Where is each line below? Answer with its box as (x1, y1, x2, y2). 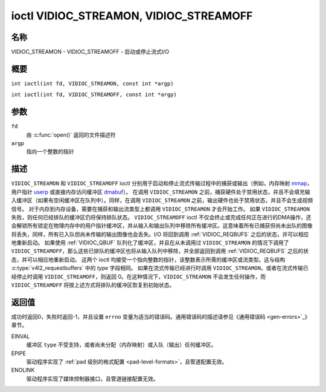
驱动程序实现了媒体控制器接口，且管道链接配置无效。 (26, 375, 159, 382)
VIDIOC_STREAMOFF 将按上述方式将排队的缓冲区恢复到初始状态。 (11, 281, 175, 289)
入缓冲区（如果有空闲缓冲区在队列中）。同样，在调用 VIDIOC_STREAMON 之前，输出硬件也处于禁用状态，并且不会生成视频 (11, 197, 313, 204)
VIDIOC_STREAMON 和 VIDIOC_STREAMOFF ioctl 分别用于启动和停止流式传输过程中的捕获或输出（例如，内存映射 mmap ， (11, 180, 313, 187)
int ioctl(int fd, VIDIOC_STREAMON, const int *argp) (11, 80, 174, 87)
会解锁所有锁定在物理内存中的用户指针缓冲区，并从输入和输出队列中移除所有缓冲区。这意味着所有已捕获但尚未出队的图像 (11, 222, 313, 229)
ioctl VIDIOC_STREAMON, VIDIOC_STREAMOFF (11, 9, 253, 22)
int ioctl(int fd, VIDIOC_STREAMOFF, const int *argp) (11, 91, 177, 98)
